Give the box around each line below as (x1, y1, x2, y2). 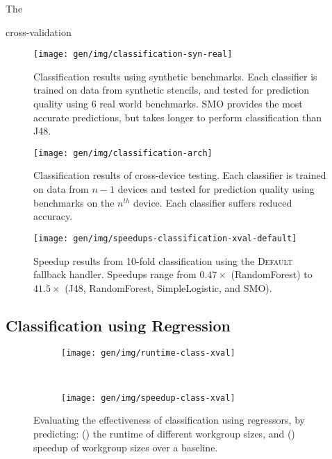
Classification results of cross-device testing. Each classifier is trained (33, 168, 326, 182)
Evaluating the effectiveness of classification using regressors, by (33, 413, 305, 427)
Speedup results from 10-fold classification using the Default (33, 253, 293, 268)
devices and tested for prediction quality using (117, 182, 315, 196)
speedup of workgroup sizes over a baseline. (33, 440, 218, 454)
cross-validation (6, 24, 72, 39)
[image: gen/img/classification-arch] (33, 148, 213, 158)
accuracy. (33, 209, 73, 223)
